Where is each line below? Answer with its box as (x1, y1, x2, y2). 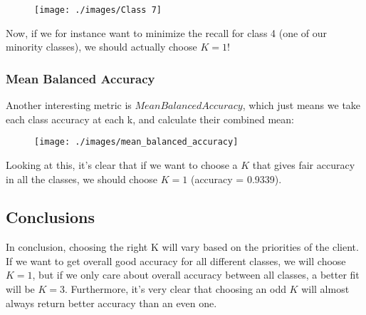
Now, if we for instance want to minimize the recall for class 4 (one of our (6, 25, 328, 40)
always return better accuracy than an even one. (6, 295, 217, 310)
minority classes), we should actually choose (6, 39, 197, 54)
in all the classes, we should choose (6, 171, 158, 186)
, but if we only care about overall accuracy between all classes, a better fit (32, 267, 360, 282)
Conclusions (6, 206, 95, 228)
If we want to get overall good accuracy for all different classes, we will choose (6, 253, 346, 268)
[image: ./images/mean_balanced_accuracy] (34, 137, 239, 148)
